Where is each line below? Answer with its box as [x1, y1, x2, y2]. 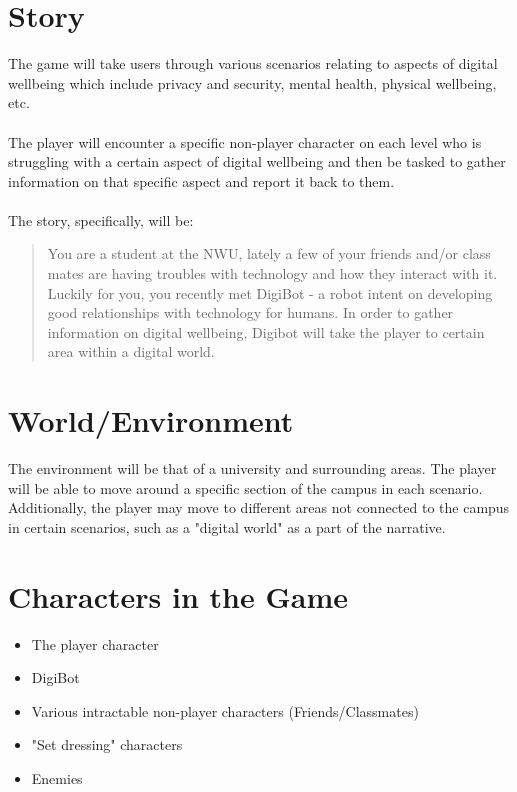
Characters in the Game [8, 575, 349, 616]
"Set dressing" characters [31, 734, 183, 755]
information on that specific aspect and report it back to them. [8, 170, 395, 191]
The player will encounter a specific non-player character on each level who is [8, 131, 482, 152]
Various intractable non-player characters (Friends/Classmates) [31, 700, 419, 721]
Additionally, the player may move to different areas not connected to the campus [8, 497, 510, 518]
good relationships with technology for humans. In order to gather [47, 302, 454, 323]
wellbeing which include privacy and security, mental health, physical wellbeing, [8, 72, 497, 93]
